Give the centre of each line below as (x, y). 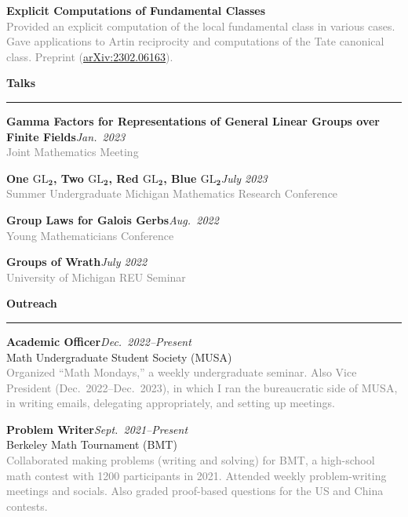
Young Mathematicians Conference (90, 235)
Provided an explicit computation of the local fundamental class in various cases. (201, 25)
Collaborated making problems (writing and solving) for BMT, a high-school (191, 460)
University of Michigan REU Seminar (96, 277)
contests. (27, 506)
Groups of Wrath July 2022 (77, 262)
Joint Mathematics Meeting (73, 152)
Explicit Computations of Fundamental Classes (136, 10)
